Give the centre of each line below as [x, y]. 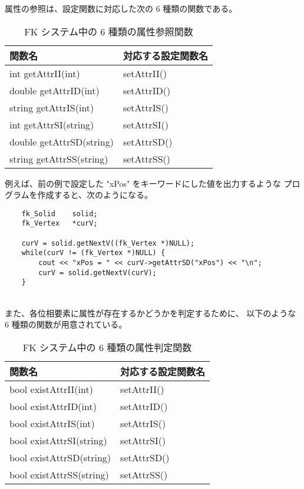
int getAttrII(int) [45, 73]
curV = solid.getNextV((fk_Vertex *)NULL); [108, 243]
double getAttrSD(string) [62, 141]
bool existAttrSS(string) [59, 474]
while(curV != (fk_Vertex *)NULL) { [93, 253]
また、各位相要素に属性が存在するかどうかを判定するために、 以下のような [151, 313]
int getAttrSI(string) [52, 124]
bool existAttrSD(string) [60, 457]
